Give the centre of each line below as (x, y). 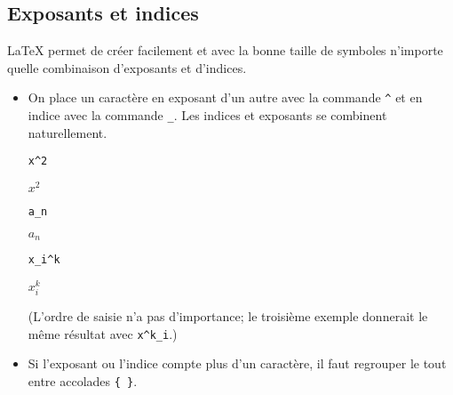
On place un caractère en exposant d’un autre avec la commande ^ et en (225, 97)
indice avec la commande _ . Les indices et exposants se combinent (207, 115)
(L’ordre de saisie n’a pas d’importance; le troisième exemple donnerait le (228, 316)
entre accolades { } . (83, 380)
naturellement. (68, 132)
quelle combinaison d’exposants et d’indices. (127, 67)
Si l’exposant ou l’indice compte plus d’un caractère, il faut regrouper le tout (237, 363)
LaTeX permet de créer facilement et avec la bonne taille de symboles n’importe (225, 50)
